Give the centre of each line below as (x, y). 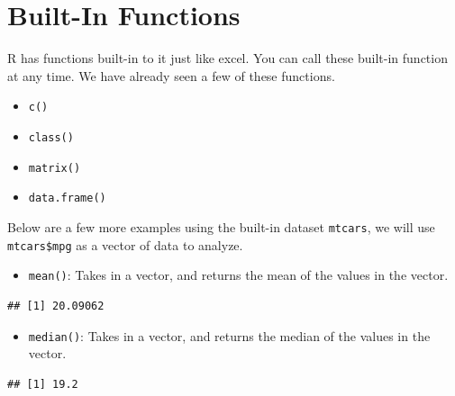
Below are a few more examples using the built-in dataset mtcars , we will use (221, 226)
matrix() (55, 168)
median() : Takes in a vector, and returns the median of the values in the (229, 335)
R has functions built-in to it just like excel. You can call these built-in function (227, 58)
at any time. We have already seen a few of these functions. (171, 75)
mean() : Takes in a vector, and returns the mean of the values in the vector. (238, 275)
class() (51, 137)
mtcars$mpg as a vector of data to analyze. (125, 244)
